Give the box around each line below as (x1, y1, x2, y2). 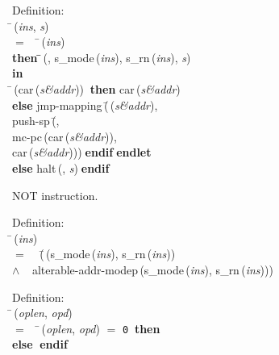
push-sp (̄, (12, 112, 60, 129)
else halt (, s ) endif (12, 159, 110, 176)
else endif (12, 336, 68, 353)
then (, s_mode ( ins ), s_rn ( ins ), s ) (12, 48, 191, 65)
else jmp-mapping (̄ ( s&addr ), (12, 96, 158, 113)
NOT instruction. (12, 186, 98, 203)
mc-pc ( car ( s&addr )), (12, 127, 117, 144)
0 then (122, 319, 160, 336)
